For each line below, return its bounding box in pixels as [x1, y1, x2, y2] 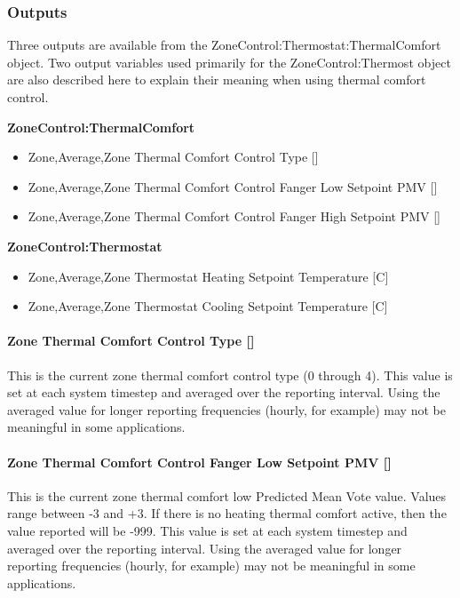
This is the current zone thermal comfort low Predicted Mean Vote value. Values [7, 486, 447, 505]
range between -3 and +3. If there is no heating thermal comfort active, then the [7, 504, 447, 522]
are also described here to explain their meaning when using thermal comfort [7, 70, 426, 89]
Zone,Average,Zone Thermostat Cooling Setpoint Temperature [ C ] [28, 297, 388, 315]
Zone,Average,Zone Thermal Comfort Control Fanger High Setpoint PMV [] [28, 207, 440, 226]
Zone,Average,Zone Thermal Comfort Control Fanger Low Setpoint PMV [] [28, 177, 438, 195]
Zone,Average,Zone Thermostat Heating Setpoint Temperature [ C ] [28, 267, 389, 285]
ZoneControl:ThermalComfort [7, 117, 195, 136]
